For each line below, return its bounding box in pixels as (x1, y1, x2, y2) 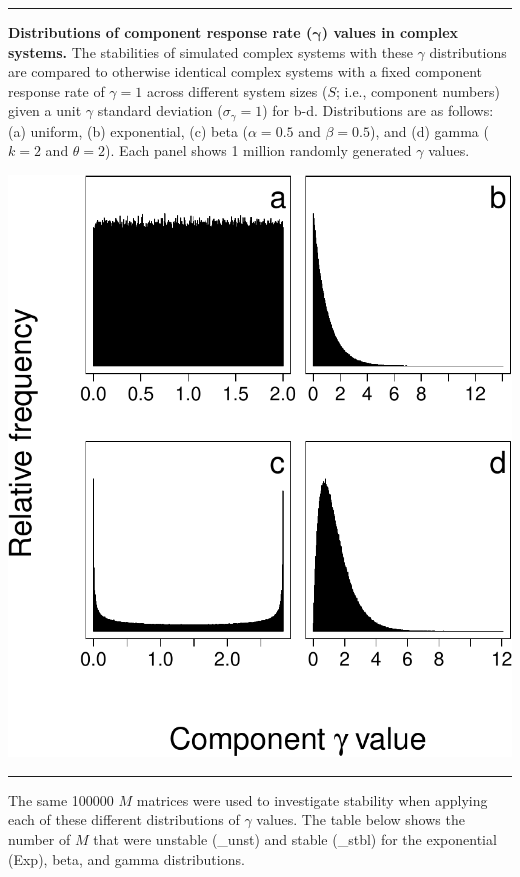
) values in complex (321, 22, 459, 42)
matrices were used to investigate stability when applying (136, 789, 488, 810)
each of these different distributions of (8, 809, 240, 830)
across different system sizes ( (146, 80, 328, 101)
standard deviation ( (97, 100, 223, 121)
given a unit (8, 100, 82, 121)
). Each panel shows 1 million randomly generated (105, 140, 412, 161)
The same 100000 (8, 789, 114, 810)
